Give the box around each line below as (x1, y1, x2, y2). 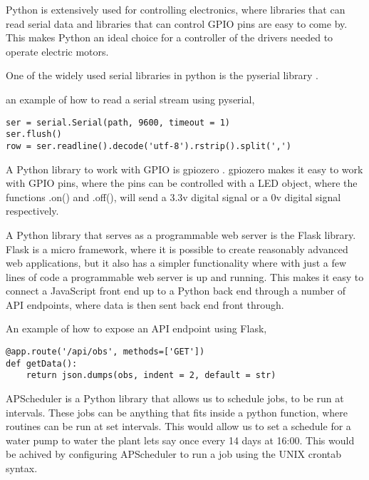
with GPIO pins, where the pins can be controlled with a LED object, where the (6, 175, 358, 190)
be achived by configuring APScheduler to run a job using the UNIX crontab (6, 446, 342, 461)
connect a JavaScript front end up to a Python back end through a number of (6, 283, 345, 298)
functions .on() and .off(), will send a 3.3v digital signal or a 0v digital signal (6, 189, 341, 204)
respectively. (6, 203, 59, 218)
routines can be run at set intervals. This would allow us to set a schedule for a (6, 419, 351, 434)
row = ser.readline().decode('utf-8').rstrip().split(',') (6, 141, 291, 151)
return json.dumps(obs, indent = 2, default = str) (26, 370, 276, 381)
